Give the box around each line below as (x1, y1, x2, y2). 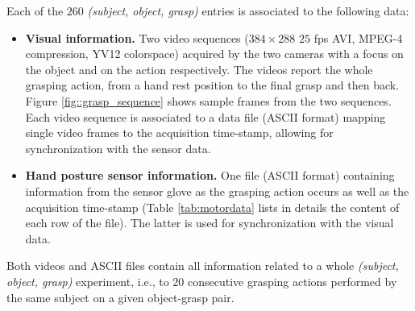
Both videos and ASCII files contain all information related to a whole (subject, (6, 257, 399, 274)
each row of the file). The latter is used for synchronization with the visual (25, 214, 394, 231)
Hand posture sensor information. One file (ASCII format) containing (25, 167, 395, 184)
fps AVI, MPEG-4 (313, 29, 403, 46)
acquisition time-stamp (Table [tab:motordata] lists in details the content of (25, 198, 400, 215)
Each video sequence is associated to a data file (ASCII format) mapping (25, 108, 386, 125)
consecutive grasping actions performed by (187, 272, 397, 289)
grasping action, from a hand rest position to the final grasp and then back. (25, 77, 400, 93)
